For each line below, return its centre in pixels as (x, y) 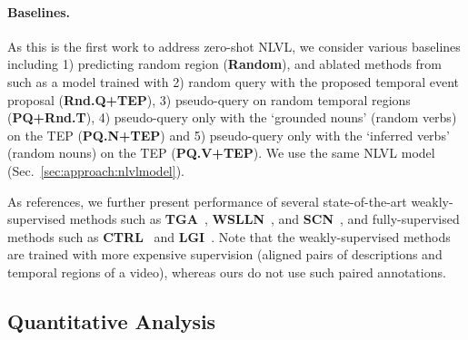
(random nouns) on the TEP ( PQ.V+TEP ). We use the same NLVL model (221, 153)
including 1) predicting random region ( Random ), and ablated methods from (225, 64)
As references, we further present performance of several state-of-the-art (207, 201)
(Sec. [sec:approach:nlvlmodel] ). (96, 170)
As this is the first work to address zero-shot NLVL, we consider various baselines (234, 46)
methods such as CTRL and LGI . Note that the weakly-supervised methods (229, 236)
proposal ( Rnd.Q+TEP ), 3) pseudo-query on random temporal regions (209, 99)
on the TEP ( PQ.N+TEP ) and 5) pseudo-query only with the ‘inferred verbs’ (229, 135)
